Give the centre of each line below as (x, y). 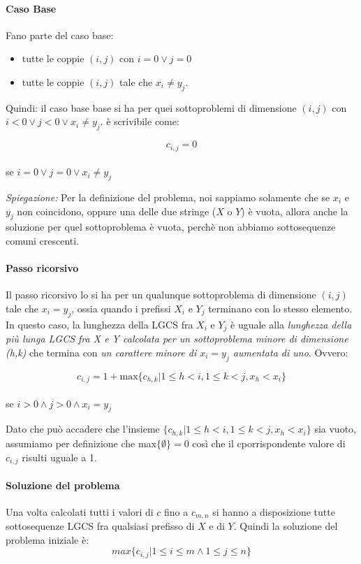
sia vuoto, (335, 429)
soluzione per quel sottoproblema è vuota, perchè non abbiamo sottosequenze (171, 227)
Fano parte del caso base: (60, 35)
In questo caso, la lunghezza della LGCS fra (100, 324)
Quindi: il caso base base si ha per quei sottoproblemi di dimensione (151, 107)
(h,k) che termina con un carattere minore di (101, 352)
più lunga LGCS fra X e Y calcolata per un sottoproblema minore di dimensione (177, 339)
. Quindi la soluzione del (286, 526)
